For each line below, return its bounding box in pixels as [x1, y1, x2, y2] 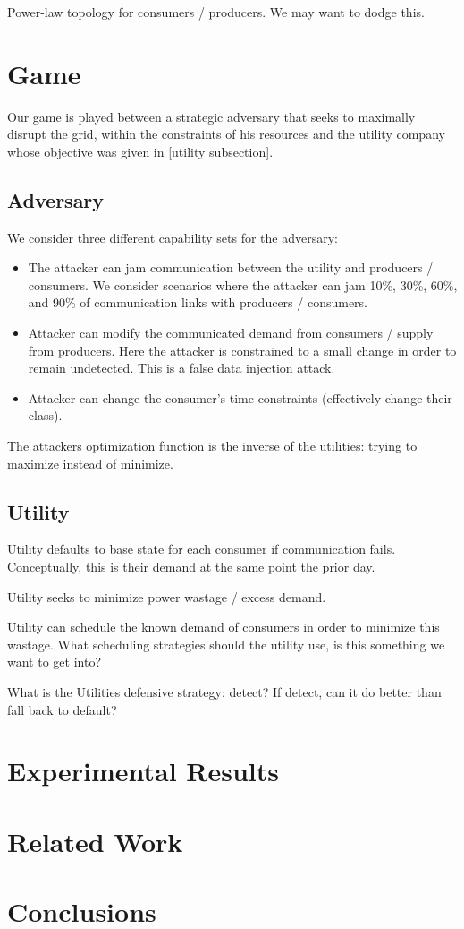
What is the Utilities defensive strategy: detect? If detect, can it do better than [7, 683, 442, 701]
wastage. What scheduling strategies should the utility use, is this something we [7, 634, 445, 653]
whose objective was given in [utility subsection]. [7, 142, 274, 160]
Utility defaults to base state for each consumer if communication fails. [7, 539, 396, 558]
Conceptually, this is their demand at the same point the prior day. [7, 557, 375, 576]
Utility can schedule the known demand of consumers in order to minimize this [7, 617, 440, 636]
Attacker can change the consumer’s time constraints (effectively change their [28, 388, 452, 407]
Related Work [7, 822, 183, 859]
